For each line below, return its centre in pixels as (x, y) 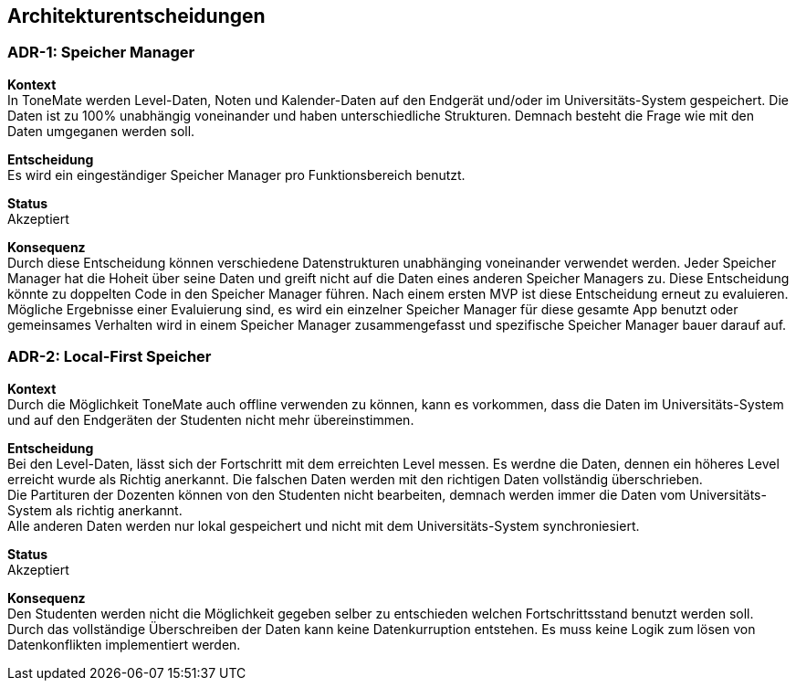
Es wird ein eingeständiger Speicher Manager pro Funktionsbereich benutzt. (236, 175)
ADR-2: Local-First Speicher (110, 357)
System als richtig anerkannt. (95, 510)
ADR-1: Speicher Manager (101, 53)
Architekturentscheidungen (136, 16)
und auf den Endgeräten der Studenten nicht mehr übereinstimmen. (211, 419)
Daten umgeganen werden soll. (101, 131)
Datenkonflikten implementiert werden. (124, 644)
